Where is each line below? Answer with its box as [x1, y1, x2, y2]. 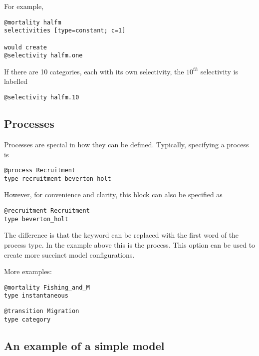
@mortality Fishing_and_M [4, 284, 90, 291]
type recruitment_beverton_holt [4, 175, 111, 182]
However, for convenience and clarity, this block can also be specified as [4, 189, 223, 200]
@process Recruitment [4, 167, 76, 174]
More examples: [4, 266, 52, 277]
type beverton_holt [4, 215, 68, 223]
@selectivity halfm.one [4, 52, 83, 59]
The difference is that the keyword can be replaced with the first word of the [4, 230, 239, 240]
